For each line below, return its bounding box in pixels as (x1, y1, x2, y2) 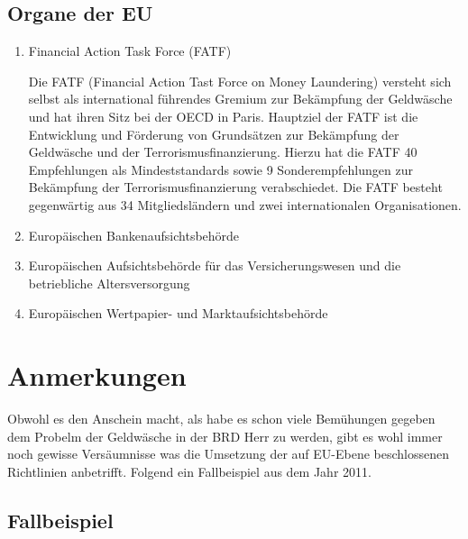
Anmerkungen (7, 357, 187, 394)
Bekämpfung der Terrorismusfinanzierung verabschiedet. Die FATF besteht (28, 178, 443, 196)
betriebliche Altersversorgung (28, 273, 190, 292)
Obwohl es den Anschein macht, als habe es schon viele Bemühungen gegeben (7, 409, 436, 428)
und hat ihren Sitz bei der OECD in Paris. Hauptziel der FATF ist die (28, 106, 418, 125)
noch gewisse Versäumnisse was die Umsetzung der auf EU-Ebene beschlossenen (7, 444, 449, 463)
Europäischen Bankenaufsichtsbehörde (28, 225, 240, 244)
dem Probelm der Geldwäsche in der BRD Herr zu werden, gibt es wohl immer (7, 426, 443, 445)
